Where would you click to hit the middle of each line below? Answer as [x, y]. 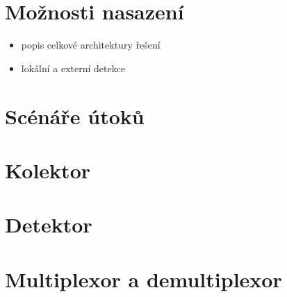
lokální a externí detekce [73, 68]
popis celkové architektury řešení [91, 45]
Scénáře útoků [75, 116]
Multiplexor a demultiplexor [143, 279]
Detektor [49, 224]
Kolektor [48, 170]
